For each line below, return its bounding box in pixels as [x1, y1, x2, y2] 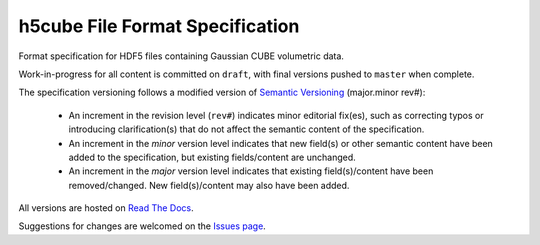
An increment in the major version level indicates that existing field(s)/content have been [68, 165, 434, 177]
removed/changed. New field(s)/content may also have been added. [68, 179, 350, 191]
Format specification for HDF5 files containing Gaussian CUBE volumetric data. [18, 50, 345, 62]
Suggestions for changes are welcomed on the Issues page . [18, 220, 267, 232]
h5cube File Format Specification [18, 15, 300, 37]
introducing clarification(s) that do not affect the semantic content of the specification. [68, 123, 425, 135]
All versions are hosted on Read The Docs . [18, 202, 194, 214]
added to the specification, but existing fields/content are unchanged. [68, 151, 357, 163]
